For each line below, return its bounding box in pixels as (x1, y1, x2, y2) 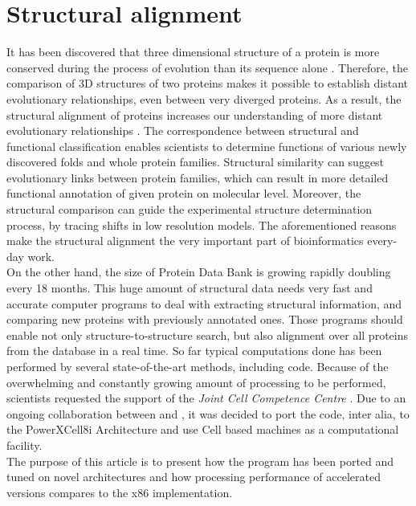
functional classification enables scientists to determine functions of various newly (6, 137, 407, 154)
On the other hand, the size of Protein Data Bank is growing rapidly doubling (6, 263, 391, 280)
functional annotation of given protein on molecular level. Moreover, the (6, 185, 361, 202)
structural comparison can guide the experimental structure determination (6, 201, 373, 218)
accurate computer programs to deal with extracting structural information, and (6, 295, 402, 312)
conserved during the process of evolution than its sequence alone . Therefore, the (6, 59, 408, 75)
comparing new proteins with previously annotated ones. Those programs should (6, 311, 403, 328)
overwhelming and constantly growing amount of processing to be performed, (6, 373, 386, 390)
